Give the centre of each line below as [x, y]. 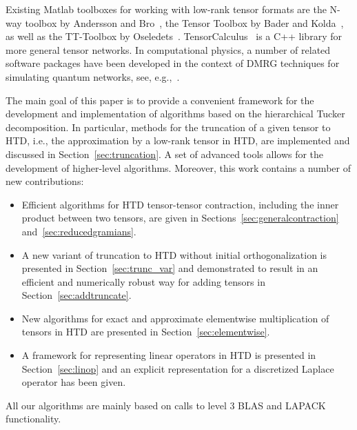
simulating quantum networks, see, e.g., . [93, 76]
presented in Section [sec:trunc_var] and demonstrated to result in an [170, 268]
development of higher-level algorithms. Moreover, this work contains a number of [178, 167]
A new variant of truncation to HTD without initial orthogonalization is [174, 254]
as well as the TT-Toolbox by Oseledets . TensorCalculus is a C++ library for [174, 36]
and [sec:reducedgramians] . [79, 231]
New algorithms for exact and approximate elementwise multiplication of [175, 318]
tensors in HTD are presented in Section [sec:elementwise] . [146, 332]
